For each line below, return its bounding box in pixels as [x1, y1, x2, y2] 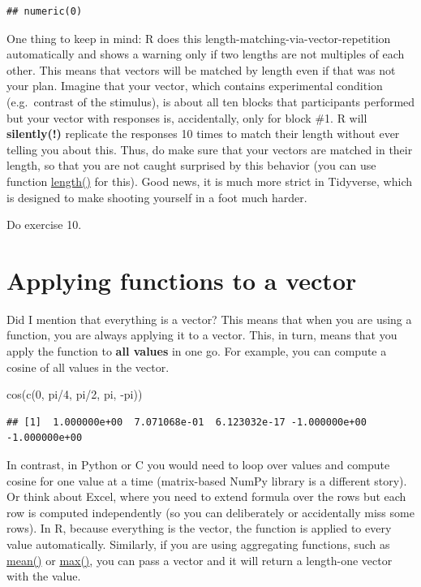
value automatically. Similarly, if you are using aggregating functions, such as [6, 535, 390, 552]
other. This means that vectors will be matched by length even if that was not [6, 61, 396, 78]
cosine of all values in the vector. [6, 358, 170, 375]
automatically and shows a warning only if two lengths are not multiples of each [6, 45, 405, 63]
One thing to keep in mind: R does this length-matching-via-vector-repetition [6, 29, 391, 46]
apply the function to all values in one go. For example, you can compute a [6, 343, 387, 360]
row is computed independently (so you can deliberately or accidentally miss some [6, 503, 415, 520]
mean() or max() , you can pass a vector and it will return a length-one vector [6, 551, 393, 568]
